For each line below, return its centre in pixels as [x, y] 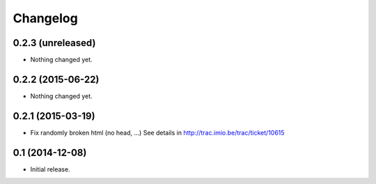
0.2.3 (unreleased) [54, 43]
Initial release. [50, 169]
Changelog [45, 18]
